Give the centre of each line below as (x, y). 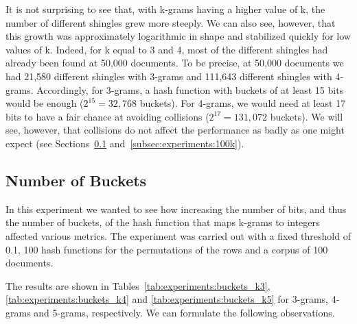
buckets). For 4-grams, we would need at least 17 (243, 103)
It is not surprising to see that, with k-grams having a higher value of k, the (165, 9)
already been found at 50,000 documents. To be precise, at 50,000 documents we (175, 63)
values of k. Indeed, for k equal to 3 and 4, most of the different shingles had (167, 49)
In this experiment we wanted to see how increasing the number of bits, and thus (176, 209)
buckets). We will (307, 116)
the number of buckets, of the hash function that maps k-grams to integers (163, 222)
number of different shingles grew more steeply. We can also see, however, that (171, 22)
